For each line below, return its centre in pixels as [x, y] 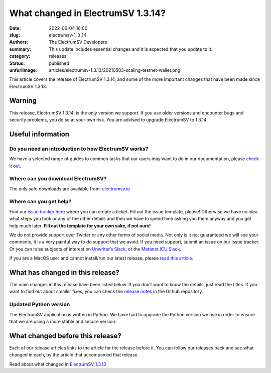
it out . [15, 166]
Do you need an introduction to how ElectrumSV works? [79, 149]
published [59, 63]
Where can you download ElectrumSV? [58, 179]
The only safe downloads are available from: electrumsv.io [70, 189]
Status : [17, 63]
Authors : [19, 42]
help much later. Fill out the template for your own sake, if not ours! [80, 225]
